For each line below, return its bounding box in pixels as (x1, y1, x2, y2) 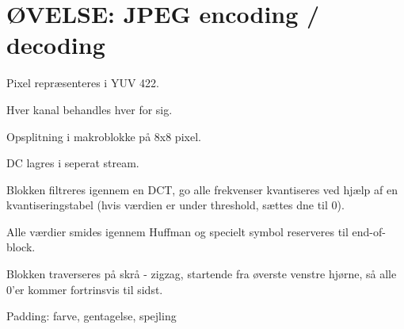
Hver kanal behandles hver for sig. (6, 101, 173, 117)
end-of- (352, 223, 386, 239)
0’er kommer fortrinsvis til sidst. (6, 281, 163, 297)
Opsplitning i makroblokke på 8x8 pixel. (6, 128, 201, 144)
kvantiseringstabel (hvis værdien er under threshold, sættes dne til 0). (6, 197, 345, 213)
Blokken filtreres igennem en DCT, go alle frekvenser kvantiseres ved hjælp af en (6, 181, 398, 197)
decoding (6, 29, 105, 61)
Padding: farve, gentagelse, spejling (6, 308, 177, 324)
